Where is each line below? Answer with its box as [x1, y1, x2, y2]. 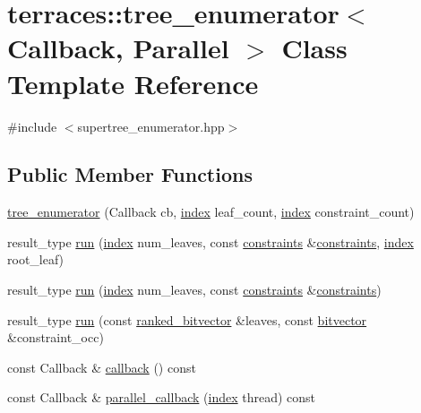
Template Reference [7, 65, 259, 101]
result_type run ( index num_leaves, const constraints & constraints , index [7, 232, 414, 251]
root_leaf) [7, 250, 64, 269]
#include [7, 116, 57, 135]
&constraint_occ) [7, 328, 104, 347]
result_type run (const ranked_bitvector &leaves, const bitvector [7, 310, 367, 329]
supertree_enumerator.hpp [77, 116, 225, 135]
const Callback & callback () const [7, 357, 196, 376]
